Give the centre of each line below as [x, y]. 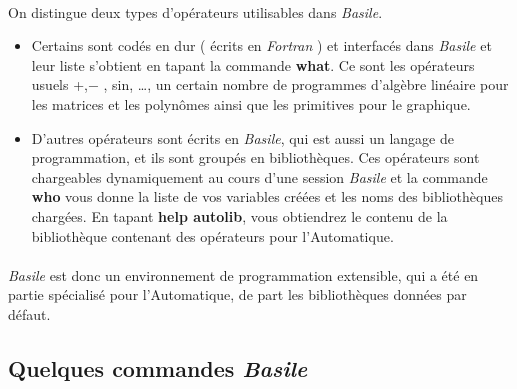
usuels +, [59, 84]
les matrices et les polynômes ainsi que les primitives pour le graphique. [251, 103]
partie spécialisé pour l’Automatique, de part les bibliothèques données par [237, 294]
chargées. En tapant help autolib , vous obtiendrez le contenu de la [239, 215]
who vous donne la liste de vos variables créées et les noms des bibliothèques [267, 196]
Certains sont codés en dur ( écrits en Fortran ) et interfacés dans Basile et [261, 45]
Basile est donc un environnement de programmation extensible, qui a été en [243, 274]
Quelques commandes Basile [158, 367]
